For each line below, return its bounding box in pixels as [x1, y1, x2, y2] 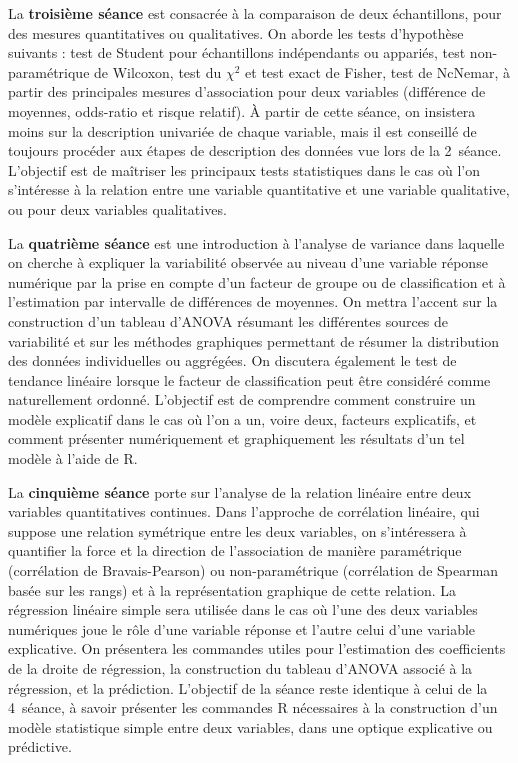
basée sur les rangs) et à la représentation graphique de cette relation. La [8, 579, 456, 600]
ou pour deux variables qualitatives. [8, 198, 227, 219]
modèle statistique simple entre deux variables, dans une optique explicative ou [8, 716, 493, 737]
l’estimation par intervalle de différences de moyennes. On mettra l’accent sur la [8, 291, 498, 312]
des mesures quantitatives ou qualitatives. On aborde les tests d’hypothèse [8, 22, 464, 43]
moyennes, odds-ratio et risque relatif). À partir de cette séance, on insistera [8, 100, 476, 121]
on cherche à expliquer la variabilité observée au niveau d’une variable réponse [8, 252, 488, 273]
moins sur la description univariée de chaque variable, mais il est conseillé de [8, 120, 477, 141]
